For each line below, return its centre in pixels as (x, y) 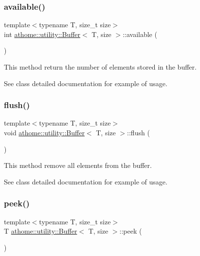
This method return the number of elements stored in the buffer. (100, 67)
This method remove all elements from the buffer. (78, 165)
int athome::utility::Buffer (42, 34)
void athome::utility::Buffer (44, 132)
